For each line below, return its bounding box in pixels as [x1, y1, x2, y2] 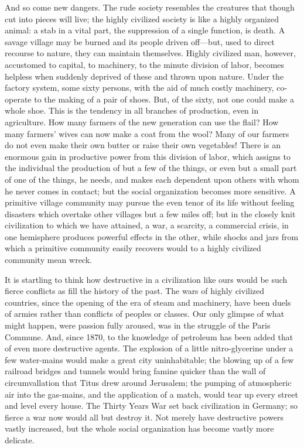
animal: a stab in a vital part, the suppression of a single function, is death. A [5, 24, 285, 36]
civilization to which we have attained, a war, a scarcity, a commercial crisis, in [5, 219, 289, 231]
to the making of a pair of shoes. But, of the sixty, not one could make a [34, 93, 294, 105]
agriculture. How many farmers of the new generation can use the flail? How [5, 115, 279, 128]
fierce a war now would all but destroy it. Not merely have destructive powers [5, 411, 284, 423]
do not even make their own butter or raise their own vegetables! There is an [5, 139, 281, 151]
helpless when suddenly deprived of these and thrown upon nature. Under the [5, 70, 284, 82]
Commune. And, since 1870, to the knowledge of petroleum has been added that [5, 330, 293, 343]
